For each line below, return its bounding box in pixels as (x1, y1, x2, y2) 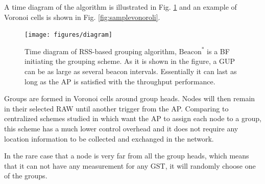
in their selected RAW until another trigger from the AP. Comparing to (4, 103, 229, 113)
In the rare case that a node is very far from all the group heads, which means (4, 150, 249, 161)
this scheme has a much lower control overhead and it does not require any (4, 123, 238, 133)
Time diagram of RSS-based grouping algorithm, (25, 45, 177, 56)
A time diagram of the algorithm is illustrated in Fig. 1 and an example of (4, 2, 237, 12)
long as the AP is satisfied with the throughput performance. (25, 76, 215, 86)
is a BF (207, 45, 230, 56)
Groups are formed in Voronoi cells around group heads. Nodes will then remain (4, 93, 255, 104)
